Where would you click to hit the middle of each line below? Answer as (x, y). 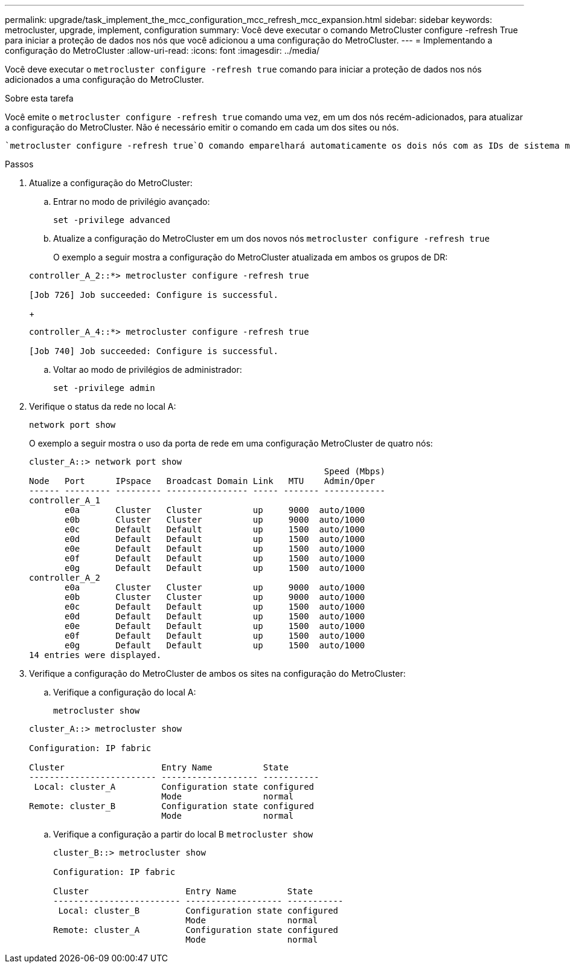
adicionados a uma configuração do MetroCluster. (104, 79)
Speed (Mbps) (355, 471)
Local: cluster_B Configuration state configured (198, 911)
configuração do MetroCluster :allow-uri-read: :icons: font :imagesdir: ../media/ (162, 50)
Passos (19, 164)
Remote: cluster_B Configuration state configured (172, 806)
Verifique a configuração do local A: (125, 692)
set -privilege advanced (112, 220)
